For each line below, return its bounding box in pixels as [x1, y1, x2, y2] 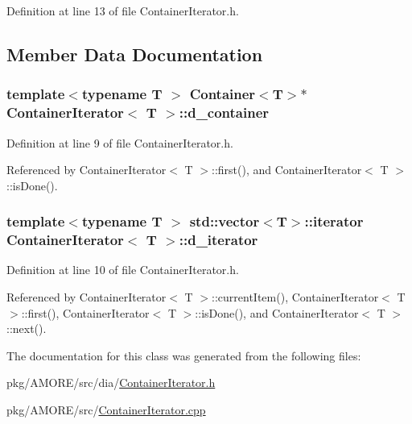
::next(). [6, 320, 47, 337]
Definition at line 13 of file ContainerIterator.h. [6, 2, 239, 19]
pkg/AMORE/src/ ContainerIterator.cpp [6, 401, 206, 418]
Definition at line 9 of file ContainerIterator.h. [6, 134, 233, 151]
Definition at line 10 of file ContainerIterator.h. [6, 261, 239, 278]
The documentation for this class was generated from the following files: [6, 347, 361, 364]
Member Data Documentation [6, 41, 263, 66]
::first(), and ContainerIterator [212, 161, 362, 178]
